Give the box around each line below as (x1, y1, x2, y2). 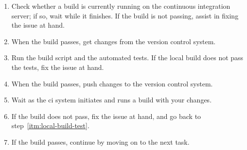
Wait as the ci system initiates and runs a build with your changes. (11, 95, 212, 105)
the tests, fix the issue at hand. (11, 62, 104, 72)
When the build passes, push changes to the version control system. (11, 78, 213, 88)
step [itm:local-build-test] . (11, 120, 89, 131)
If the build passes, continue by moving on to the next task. (11, 136, 190, 147)
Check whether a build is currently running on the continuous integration (11, 1, 230, 11)
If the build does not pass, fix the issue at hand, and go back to (11, 111, 201, 121)
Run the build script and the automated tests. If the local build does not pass (11, 52, 244, 63)
